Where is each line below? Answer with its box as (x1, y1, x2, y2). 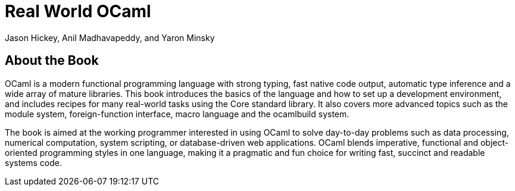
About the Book (5, 53, 99, 68)
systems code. (5, 157, 63, 168)
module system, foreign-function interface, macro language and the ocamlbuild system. (5, 108, 349, 119)
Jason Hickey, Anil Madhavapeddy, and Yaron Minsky (5, 32, 215, 43)
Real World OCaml (5, 1, 151, 21)
